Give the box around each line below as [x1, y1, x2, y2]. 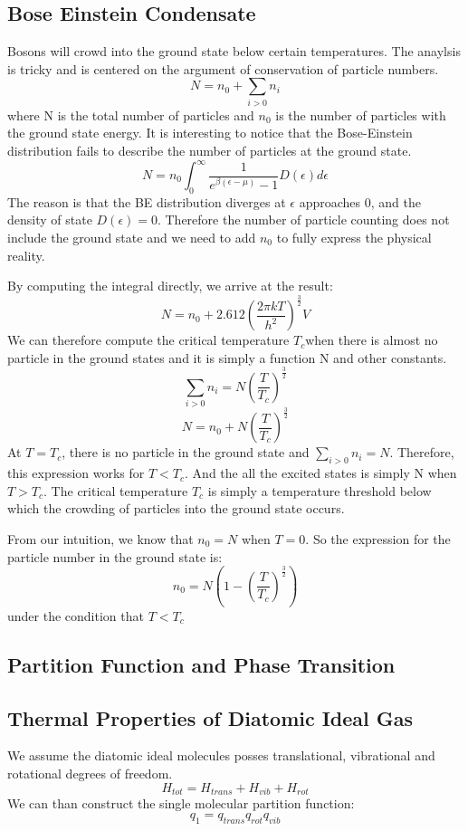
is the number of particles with [275, 105, 446, 124]
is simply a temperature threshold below [207, 481, 432, 500]
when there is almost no [305, 330, 438, 349]
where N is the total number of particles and [7, 105, 254, 124]
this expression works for [7, 463, 145, 482]
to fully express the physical [276, 227, 432, 246]
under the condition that [7, 606, 144, 625]
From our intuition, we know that [7, 529, 194, 548]
